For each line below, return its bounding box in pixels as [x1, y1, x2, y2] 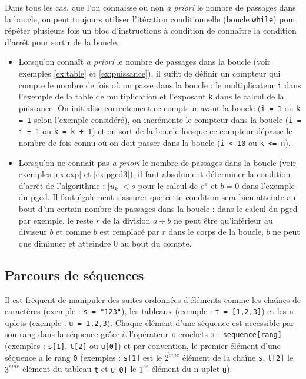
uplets [5, 316, 26, 328]
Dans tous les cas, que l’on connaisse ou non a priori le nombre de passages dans [5, 1, 296, 13]
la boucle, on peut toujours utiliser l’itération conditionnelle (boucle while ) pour [5, 12, 296, 25]
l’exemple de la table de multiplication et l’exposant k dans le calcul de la [18, 90, 284, 102]
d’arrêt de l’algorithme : [18, 179, 105, 191]
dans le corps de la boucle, [168, 225, 264, 238]
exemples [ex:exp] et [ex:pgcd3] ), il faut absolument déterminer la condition [18, 168, 291, 180]
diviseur [18, 225, 47, 238]
